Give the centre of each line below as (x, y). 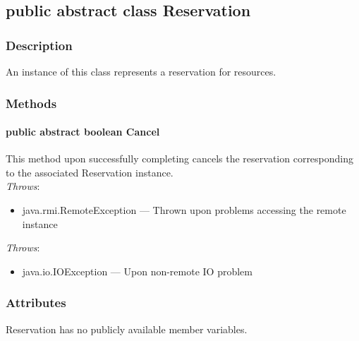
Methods (31, 103)
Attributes (36, 303)
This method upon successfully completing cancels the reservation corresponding (180, 158)
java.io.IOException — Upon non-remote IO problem (137, 271)
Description (39, 45)
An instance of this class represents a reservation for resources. (141, 71)
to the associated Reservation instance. (90, 172)
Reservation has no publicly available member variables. (127, 329)
